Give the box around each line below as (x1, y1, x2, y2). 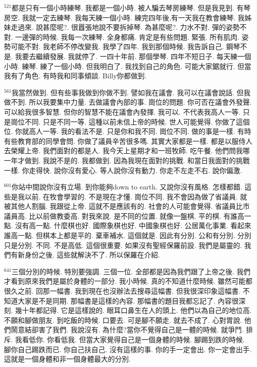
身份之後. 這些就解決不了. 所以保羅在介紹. (24, 249, 160, 260)
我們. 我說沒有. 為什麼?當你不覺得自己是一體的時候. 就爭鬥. (52, 324, 244, 335)
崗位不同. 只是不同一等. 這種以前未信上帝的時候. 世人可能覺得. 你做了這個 (10, 116, 250, 126)
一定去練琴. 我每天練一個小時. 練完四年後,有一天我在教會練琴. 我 (36, 12, 245, 22)
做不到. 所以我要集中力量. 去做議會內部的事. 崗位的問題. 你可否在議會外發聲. (4, 97, 252, 107)
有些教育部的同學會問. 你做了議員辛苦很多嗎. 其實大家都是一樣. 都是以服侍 (4, 135, 246, 146)
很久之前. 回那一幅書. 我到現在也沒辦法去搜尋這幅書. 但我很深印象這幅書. (4, 286, 241, 296)
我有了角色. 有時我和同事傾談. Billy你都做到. (4, 70, 147, 81)
